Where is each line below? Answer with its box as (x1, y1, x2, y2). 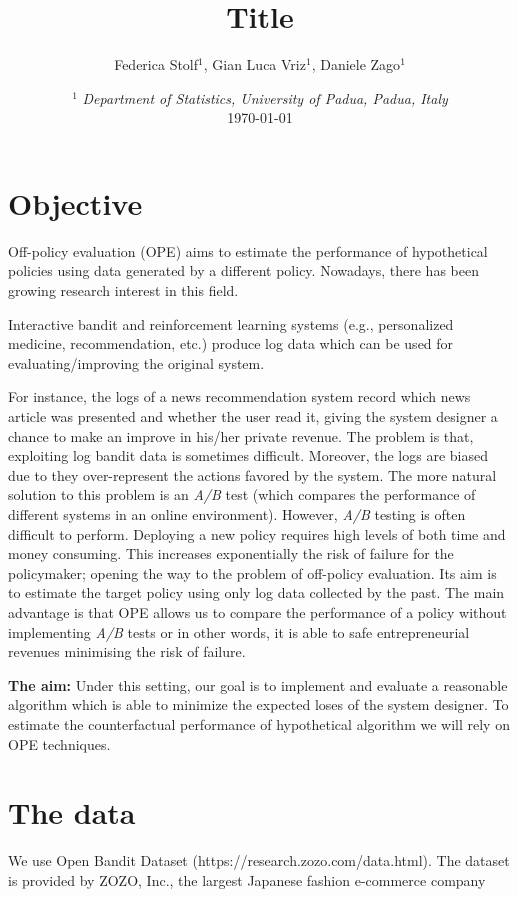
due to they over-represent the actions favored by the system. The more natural (8, 464, 497, 485)
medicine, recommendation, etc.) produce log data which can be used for (8, 333, 454, 354)
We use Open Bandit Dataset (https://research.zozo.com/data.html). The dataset (8, 850, 510, 871)
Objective (8, 182, 143, 223)
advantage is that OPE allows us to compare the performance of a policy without (8, 601, 507, 622)
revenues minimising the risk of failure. (8, 641, 246, 662)
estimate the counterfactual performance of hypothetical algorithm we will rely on (8, 713, 510, 734)
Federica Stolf (114, 54, 199, 75)
